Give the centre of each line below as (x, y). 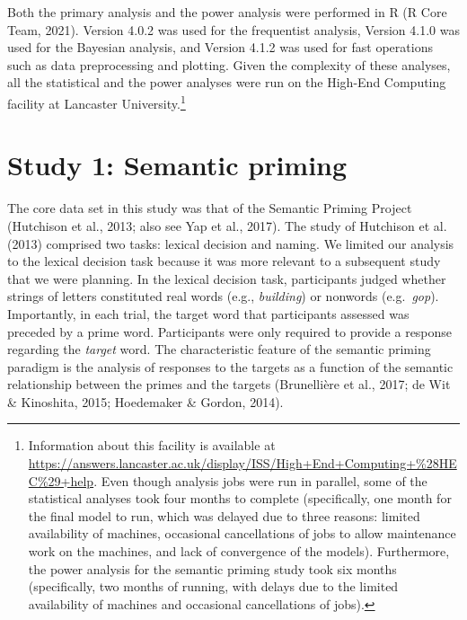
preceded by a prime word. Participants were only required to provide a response (230, 331)
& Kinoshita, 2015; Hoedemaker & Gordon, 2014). (145, 401)
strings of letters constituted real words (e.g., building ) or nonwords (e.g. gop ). (223, 296)
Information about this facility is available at (152, 445)
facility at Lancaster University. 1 (97, 102)
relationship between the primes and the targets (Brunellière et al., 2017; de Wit (229, 384)
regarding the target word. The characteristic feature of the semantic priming (219, 349)
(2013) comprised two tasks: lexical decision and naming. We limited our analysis (231, 243)
